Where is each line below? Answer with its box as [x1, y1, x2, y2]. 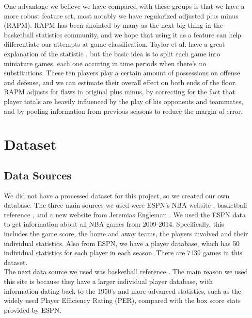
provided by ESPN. [4, 304, 62, 315]
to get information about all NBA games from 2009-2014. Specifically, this [4, 219, 224, 229]
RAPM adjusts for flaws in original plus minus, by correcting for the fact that [4, 87, 236, 97]
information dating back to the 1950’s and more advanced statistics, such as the [4, 285, 241, 296]
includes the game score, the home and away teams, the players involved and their [4, 229, 248, 239]
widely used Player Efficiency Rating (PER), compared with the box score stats [4, 295, 241, 305]
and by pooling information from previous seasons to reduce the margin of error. [4, 106, 243, 116]
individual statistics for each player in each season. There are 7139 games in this [4, 247, 242, 258]
